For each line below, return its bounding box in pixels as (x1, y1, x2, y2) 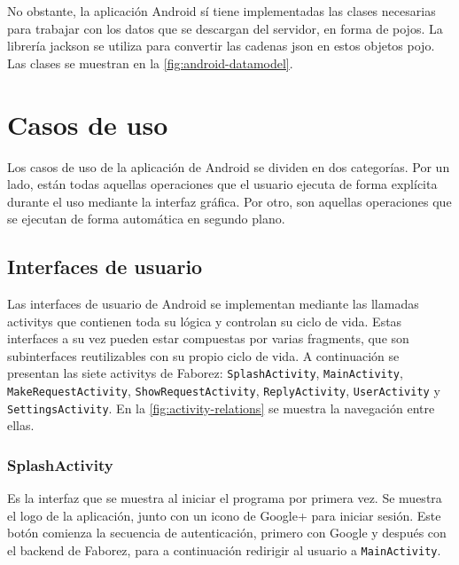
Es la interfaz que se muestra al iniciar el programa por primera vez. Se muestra (7, 489, 442, 507)
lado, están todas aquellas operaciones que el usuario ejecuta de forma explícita (7, 175, 438, 193)
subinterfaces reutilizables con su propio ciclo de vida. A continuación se (7, 346, 400, 365)
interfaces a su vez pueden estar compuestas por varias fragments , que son (7, 329, 409, 348)
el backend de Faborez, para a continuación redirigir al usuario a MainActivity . (7, 541, 441, 560)
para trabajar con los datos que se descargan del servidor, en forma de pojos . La (7, 19, 443, 37)
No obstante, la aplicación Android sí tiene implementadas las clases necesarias (7, 2, 436, 20)
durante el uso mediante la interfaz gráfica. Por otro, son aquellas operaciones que (7, 192, 452, 210)
